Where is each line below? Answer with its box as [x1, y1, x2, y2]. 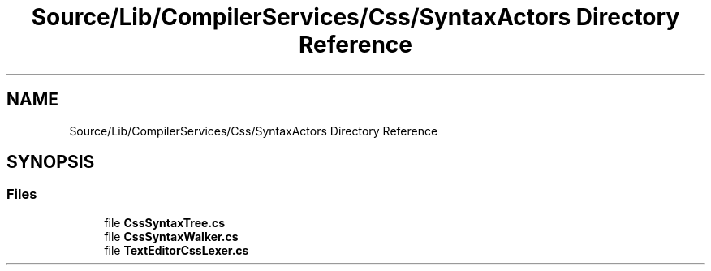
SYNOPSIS [6, 152, 95, 173]
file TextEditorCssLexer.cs [104, 243, 249, 257]
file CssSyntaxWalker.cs [104, 229, 239, 243]
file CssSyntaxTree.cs [104, 215, 226, 230]
